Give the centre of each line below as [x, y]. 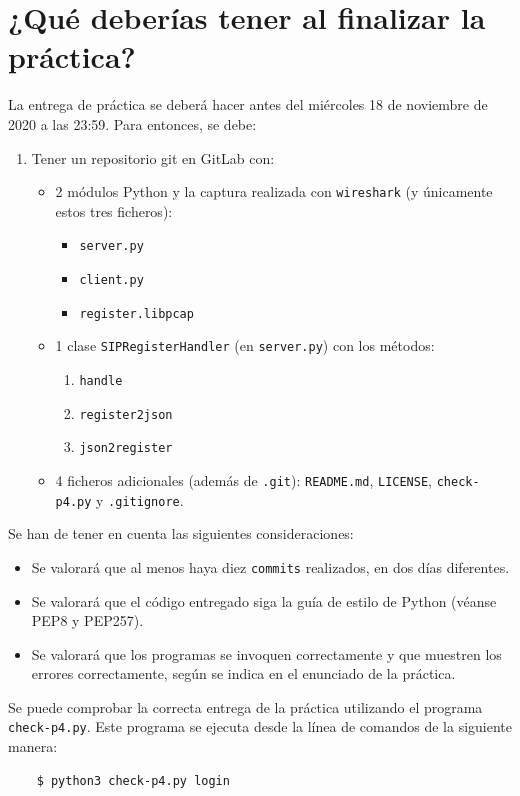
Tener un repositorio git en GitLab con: [153, 157]
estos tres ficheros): [114, 210]
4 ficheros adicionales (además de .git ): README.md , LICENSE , [244, 479]
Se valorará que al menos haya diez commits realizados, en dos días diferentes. [270, 566]
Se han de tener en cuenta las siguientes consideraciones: [181, 533]
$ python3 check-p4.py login [133, 780]
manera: [33, 746]
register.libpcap [136, 313]
